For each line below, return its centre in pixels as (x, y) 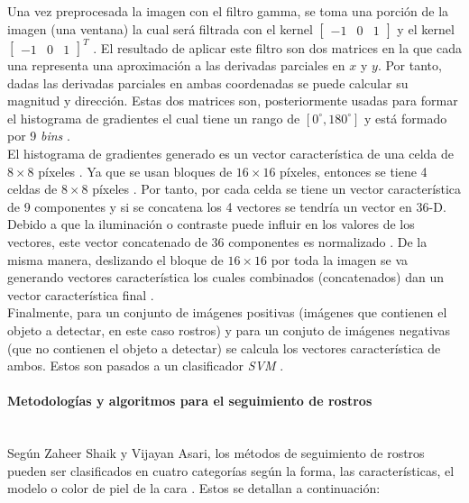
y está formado (406, 118)
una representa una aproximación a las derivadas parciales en (176, 65)
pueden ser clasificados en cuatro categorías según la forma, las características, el (231, 470)
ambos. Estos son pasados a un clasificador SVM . (146, 366)
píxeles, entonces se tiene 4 (354, 171)
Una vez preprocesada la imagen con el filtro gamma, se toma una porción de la (228, 11)
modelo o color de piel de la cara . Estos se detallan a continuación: (194, 488)
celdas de (32, 189)
